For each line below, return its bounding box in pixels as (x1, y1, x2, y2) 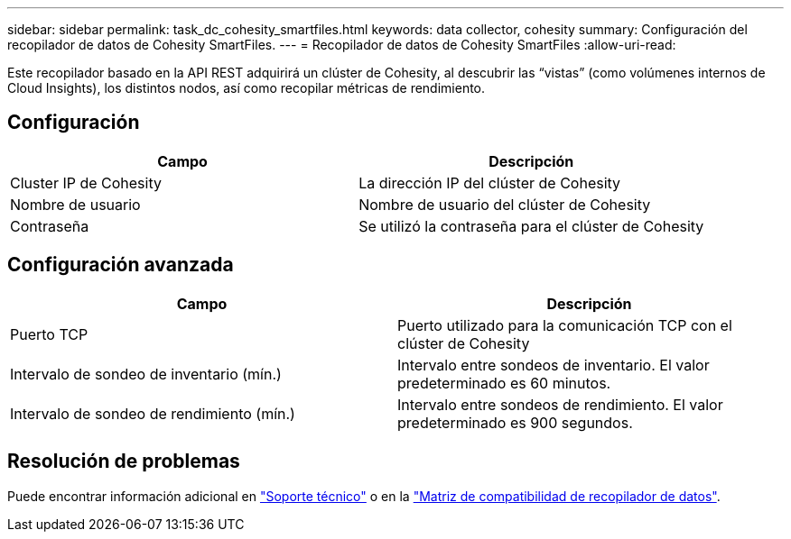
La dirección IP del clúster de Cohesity (358, 173, 621, 192)
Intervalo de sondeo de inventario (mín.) (10, 364, 282, 383)
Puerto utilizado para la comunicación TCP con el (397, 315, 732, 334)
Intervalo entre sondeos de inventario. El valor (397, 355, 710, 374)
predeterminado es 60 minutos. (397, 373, 611, 392)
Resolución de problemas (7, 450, 240, 473)
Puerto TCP (10, 324, 88, 343)
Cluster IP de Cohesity (10, 173, 162, 192)
